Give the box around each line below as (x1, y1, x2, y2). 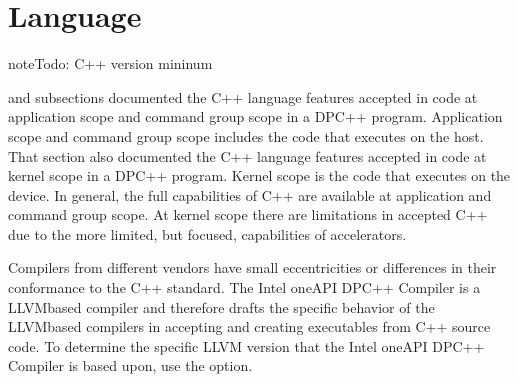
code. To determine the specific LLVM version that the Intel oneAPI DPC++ (8, 335, 485, 356)
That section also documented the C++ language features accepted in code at (8, 145, 487, 166)
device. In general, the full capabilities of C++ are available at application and (8, 184, 492, 205)
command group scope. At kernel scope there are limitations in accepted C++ (8, 204, 488, 225)
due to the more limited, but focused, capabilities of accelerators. (8, 223, 407, 244)
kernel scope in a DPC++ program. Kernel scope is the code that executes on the (8, 165, 511, 186)
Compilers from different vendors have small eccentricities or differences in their (8, 257, 497, 278)
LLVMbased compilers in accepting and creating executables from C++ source (8, 316, 491, 337)
